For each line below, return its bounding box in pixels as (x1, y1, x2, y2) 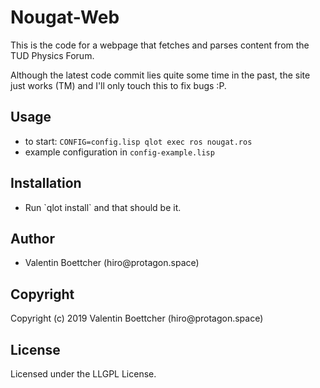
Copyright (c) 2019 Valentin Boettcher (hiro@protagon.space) (10, 312, 264, 325)
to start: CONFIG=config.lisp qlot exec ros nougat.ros (24, 135, 253, 147)
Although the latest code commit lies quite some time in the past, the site (10, 69, 311, 81)
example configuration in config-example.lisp (24, 146, 215, 158)
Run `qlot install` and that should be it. (24, 201, 182, 213)
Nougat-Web (10, 6, 120, 29)
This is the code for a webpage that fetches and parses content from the (10, 39, 310, 51)
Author (10, 230, 55, 247)
